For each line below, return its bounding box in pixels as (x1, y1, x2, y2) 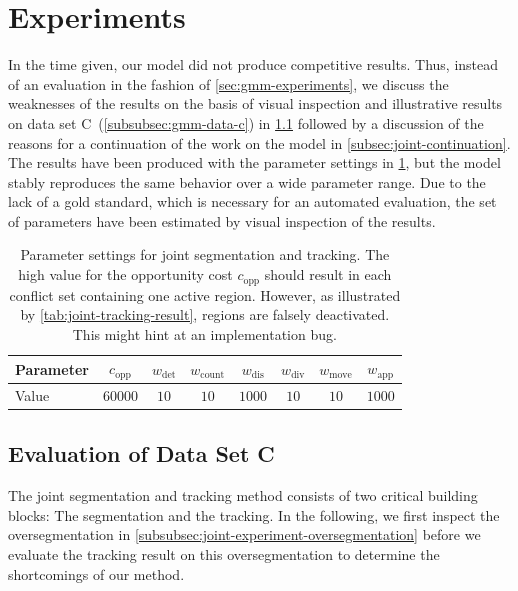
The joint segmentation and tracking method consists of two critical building (8, 485, 478, 506)
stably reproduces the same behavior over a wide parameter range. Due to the (8, 171, 486, 192)
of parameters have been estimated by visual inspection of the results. (8, 210, 436, 231)
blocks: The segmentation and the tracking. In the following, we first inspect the (8, 504, 500, 525)
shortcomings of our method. (8, 563, 185, 584)
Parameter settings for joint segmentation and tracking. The (20, 244, 390, 265)
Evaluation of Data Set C (8, 438, 275, 469)
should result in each (264, 264, 392, 285)
